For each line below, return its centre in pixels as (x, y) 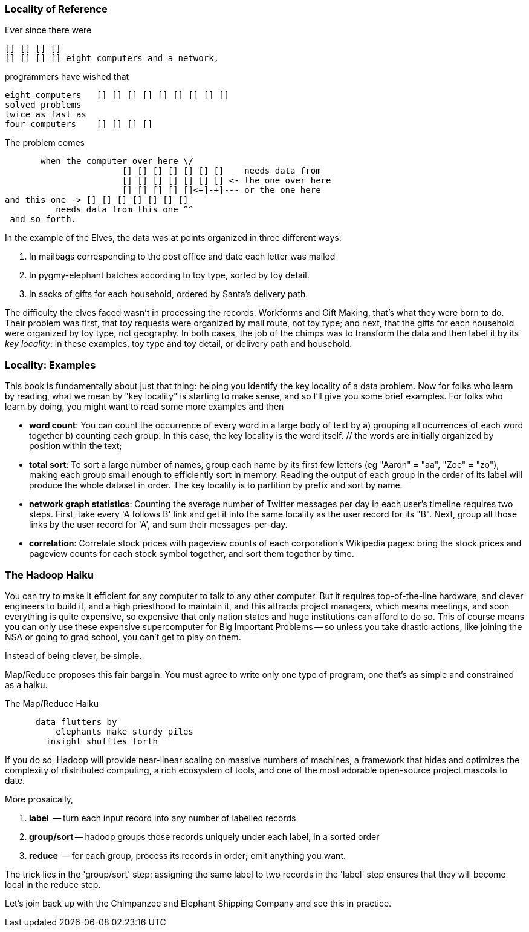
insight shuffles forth (102, 741)
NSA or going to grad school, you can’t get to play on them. (123, 637)
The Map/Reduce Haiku (52, 703)
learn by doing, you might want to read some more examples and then (144, 407)
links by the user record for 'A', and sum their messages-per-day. (158, 525)
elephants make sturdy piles (125, 731)
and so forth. (43, 219)
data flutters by (76, 722)
